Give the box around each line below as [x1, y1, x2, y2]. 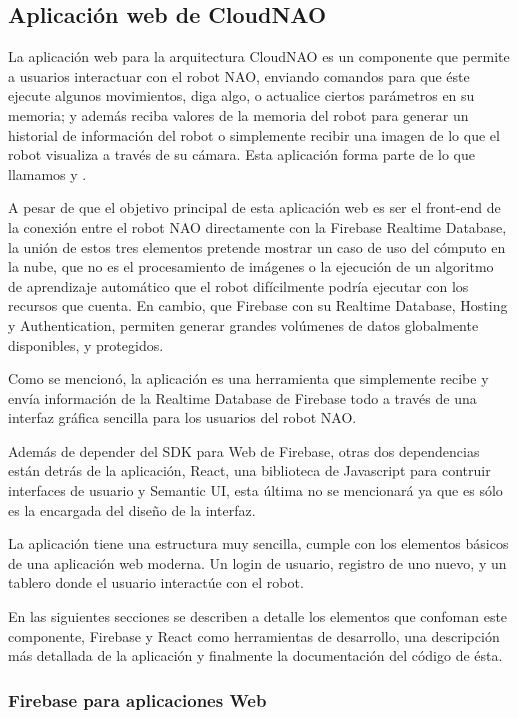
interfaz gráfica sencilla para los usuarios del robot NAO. [8, 407, 357, 428]
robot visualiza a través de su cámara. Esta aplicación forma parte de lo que [8, 144, 475, 165]
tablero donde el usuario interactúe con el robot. [8, 572, 304, 593]
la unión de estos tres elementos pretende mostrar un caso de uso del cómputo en [8, 236, 506, 257]
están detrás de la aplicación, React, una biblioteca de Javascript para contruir [8, 460, 491, 481]
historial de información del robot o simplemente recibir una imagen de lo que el [8, 124, 500, 145]
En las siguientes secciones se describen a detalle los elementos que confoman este [8, 606, 508, 627]
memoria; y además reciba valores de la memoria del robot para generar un [8, 104, 469, 125]
